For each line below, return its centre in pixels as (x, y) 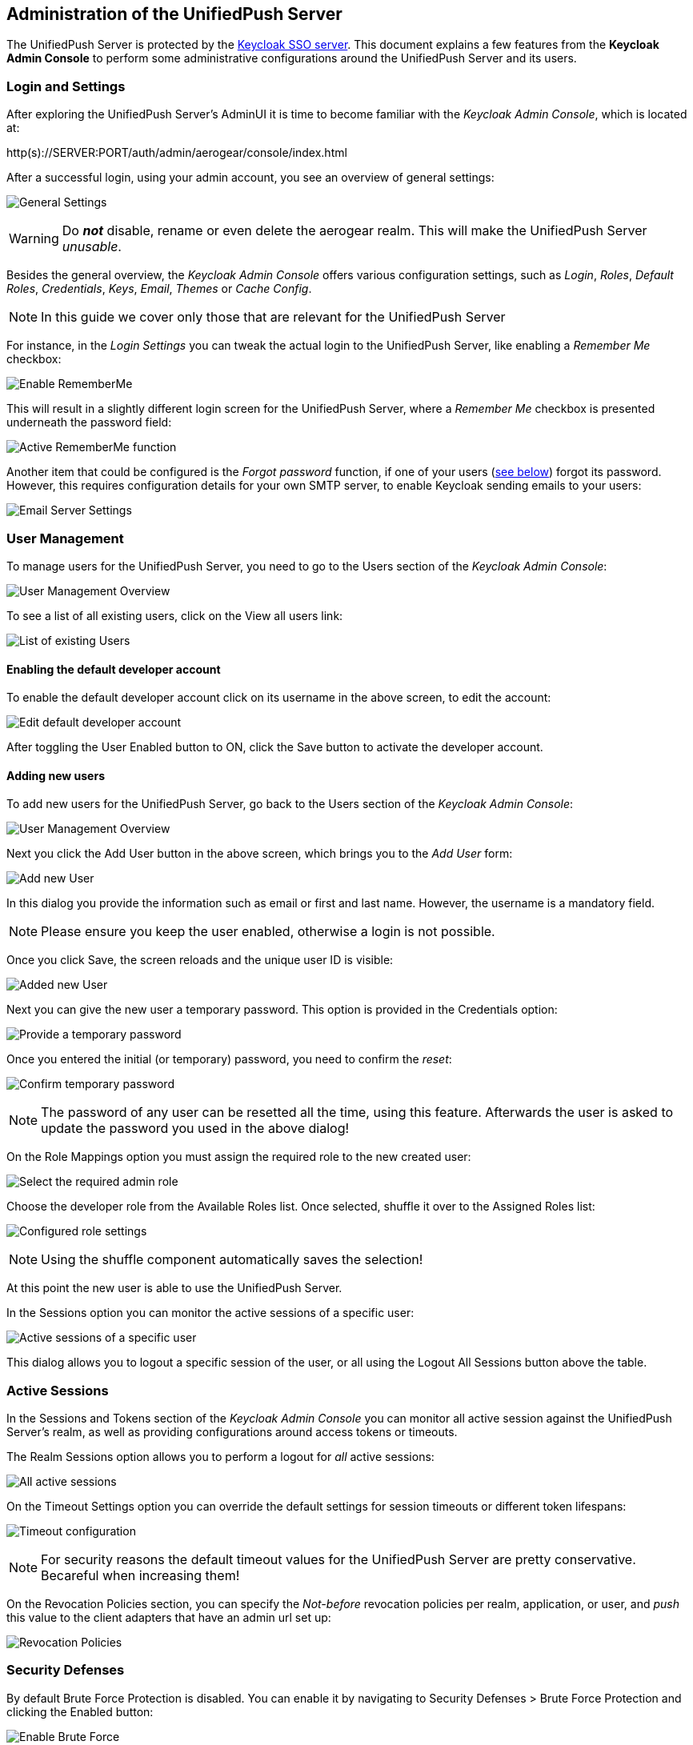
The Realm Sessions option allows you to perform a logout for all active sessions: (220, 1457)
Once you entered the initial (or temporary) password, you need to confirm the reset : (229, 1059)
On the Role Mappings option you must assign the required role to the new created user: (239, 1157)
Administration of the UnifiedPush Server (174, 14)
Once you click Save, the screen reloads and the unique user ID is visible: (200, 960)
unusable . (92, 247)
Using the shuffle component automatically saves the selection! (232, 1260)
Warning (34, 239)
